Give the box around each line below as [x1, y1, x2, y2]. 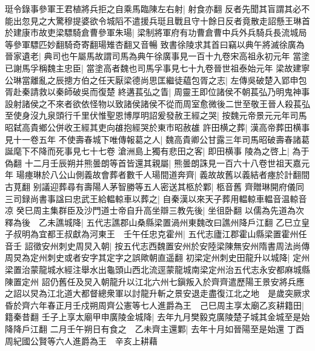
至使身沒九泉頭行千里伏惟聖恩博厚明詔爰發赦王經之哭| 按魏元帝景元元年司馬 [5, 109, 307, 122]
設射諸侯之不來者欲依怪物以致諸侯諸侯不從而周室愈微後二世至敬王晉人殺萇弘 [5, 97, 310, 110]
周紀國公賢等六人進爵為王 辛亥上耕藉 [5, 334, 157, 347]
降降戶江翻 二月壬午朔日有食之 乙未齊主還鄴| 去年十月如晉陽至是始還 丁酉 [5, 323, 304, 335]
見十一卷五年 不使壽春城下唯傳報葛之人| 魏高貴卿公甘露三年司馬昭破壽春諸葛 [5, 133, 310, 145]
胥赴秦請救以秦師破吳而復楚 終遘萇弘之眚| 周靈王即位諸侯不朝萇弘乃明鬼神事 [5, 85, 310, 98]
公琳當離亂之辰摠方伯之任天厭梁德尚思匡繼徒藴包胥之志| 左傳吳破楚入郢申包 [5, 73, 307, 86]
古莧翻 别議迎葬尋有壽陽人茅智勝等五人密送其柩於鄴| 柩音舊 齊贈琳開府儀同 [5, 180, 304, 192]
